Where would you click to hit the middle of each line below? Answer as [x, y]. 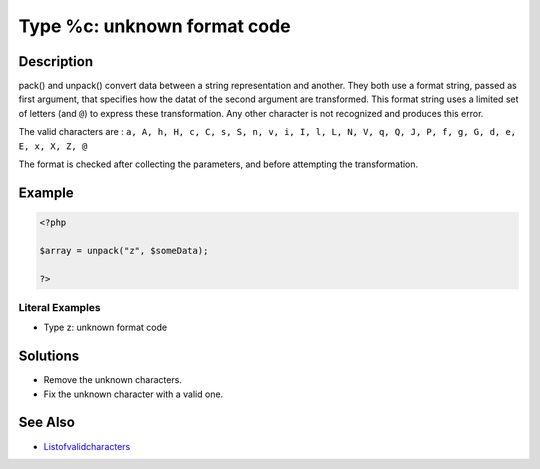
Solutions [49, 356]
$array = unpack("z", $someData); [124, 250]
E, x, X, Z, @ [53, 146]
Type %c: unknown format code [154, 26]
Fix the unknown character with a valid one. [133, 394]
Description [56, 61]
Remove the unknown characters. [112, 380]
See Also [46, 422]
